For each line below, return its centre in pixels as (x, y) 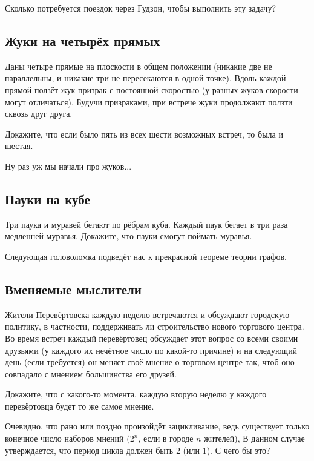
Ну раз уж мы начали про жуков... (68, 166)
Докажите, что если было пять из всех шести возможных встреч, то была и (144, 134)
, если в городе (166, 438)
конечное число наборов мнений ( (67, 438)
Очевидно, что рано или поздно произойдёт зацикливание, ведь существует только (157, 426)
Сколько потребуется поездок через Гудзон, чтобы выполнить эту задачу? (141, 8)
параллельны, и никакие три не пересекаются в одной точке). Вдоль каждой (146, 78)
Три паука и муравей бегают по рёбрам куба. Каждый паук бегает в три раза (146, 224)
